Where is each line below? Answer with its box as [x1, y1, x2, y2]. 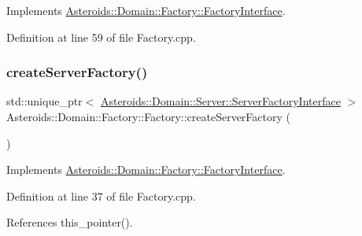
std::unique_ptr [6, 93, 83, 109]
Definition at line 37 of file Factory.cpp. [6, 187, 196, 204]
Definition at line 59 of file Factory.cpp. [6, 28, 196, 45]
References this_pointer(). [6, 214, 133, 230]
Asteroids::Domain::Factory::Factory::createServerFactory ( [6, 109, 290, 124]
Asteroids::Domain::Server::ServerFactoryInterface [100, 93, 341, 109]
